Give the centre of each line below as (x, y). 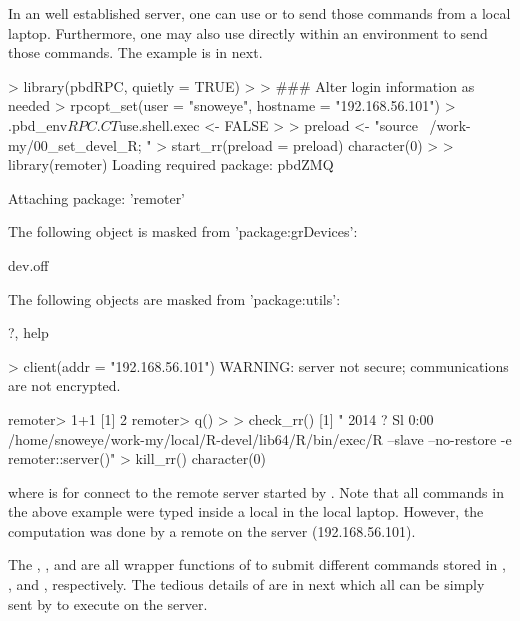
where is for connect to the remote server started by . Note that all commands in (256, 491)
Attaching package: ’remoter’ (97, 197)
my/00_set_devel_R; (75, 144)
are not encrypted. (64, 385)
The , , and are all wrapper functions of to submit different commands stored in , (257, 564)
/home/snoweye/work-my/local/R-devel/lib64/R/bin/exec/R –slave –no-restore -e (260, 438)
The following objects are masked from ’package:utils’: (174, 298)
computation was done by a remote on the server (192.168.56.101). (212, 530)
